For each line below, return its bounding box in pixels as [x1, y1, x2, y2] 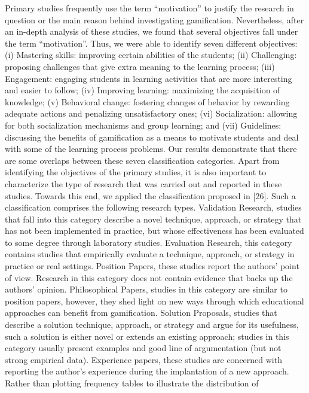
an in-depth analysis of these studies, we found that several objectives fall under [5, 25, 298, 38]
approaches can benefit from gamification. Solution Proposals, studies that [5, 306, 277, 319]
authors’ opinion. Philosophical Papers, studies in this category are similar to [5, 283, 287, 295]
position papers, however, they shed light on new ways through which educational [5, 294, 304, 307]
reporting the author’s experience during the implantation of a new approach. [5, 365, 289, 377]
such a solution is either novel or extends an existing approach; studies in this [5, 330, 289, 342]
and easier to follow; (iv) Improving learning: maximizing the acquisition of [5, 84, 280, 96]
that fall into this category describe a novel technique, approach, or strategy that [5, 212, 302, 225]
